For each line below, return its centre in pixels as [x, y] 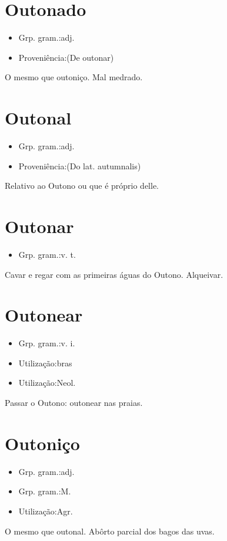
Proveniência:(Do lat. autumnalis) [80, 165]
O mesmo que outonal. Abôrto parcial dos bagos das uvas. [110, 531]
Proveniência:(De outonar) [66, 57]
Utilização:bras [45, 363]
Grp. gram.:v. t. [47, 254]
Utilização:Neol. [47, 383]
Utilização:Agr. [46, 511]
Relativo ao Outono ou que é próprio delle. [82, 186]
